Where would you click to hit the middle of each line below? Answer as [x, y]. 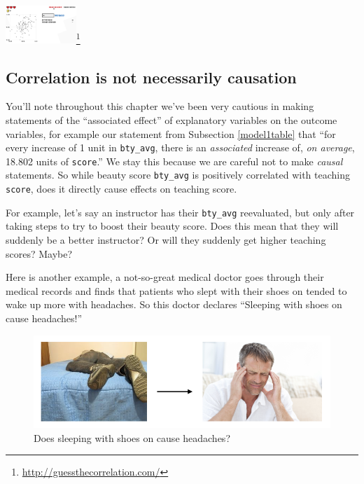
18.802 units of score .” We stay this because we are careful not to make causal [174, 161]
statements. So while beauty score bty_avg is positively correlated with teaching [178, 175]
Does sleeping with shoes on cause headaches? [132, 437]
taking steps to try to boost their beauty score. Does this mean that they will [172, 226]
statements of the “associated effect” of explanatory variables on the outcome [171, 119]
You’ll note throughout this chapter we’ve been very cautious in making [160, 106]
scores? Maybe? [39, 253]
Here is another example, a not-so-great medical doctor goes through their [165, 277]
